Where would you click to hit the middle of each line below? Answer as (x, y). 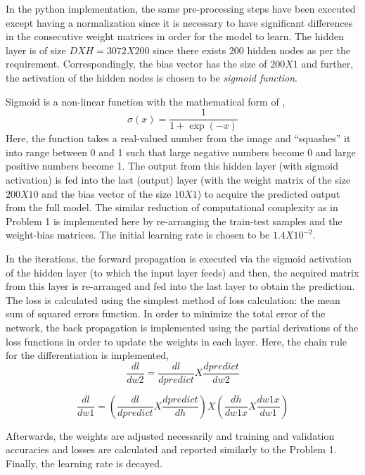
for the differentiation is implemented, (87, 355)
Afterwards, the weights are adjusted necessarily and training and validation (170, 435)
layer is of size (36, 50)
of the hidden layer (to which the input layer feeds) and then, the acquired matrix (182, 272)
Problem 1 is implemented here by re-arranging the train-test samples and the (174, 221)
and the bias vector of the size (107, 193)
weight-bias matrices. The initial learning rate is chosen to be (138, 235)
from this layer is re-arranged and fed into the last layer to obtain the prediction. (180, 286)
